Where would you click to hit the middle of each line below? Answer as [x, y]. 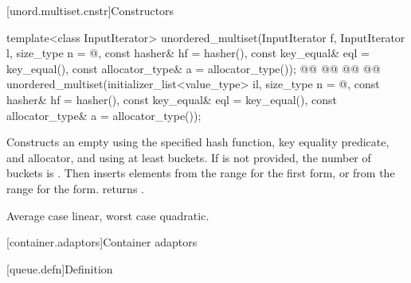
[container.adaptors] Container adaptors [102, 242]
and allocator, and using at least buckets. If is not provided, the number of [189, 157]
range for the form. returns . [75, 188]
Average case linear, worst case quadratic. [108, 215]
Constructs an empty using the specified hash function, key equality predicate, [198, 142]
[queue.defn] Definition [60, 268]
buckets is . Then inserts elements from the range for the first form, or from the [201, 173]
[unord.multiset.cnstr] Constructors [90, 10]
